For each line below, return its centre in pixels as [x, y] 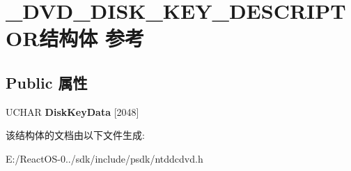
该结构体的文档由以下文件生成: [75, 135]
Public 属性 [47, 82]
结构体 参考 [92, 38]
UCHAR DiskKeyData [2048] [72, 111]
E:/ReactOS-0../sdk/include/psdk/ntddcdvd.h [104, 158]
